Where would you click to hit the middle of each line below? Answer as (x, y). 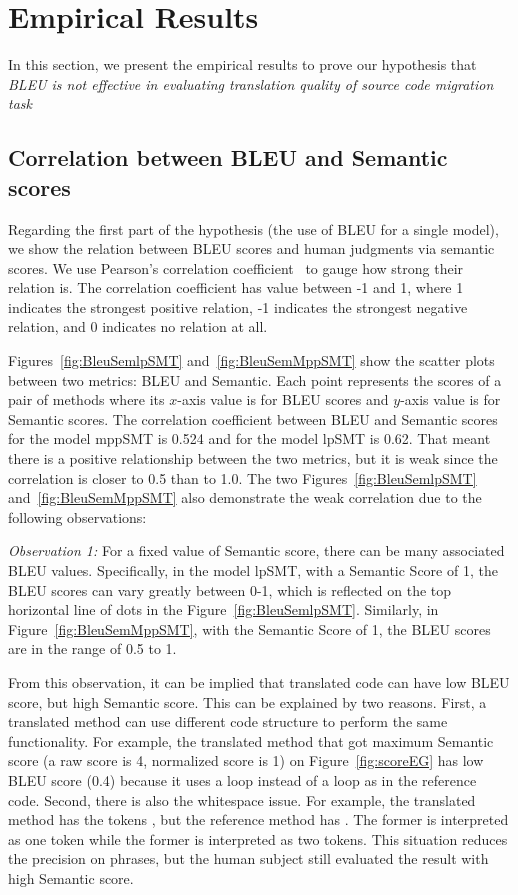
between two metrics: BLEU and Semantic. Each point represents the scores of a (255, 379)
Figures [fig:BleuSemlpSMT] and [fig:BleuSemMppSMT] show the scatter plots (251, 360)
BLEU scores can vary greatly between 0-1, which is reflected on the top (230, 589)
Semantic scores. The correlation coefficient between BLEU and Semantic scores (253, 418)
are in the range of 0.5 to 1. (92, 648)
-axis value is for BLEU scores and (283, 399)
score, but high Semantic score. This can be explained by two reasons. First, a (247, 701)
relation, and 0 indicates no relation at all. (138, 326)
